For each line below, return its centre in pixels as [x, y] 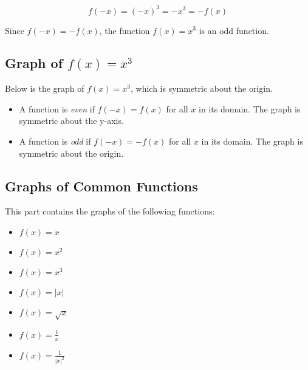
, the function [125, 30]
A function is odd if [55, 141]
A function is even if [57, 108]
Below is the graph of [45, 88]
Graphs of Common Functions [101, 186]
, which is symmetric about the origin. [201, 88]
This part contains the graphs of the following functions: [110, 211]
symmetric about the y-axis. [71, 121]
